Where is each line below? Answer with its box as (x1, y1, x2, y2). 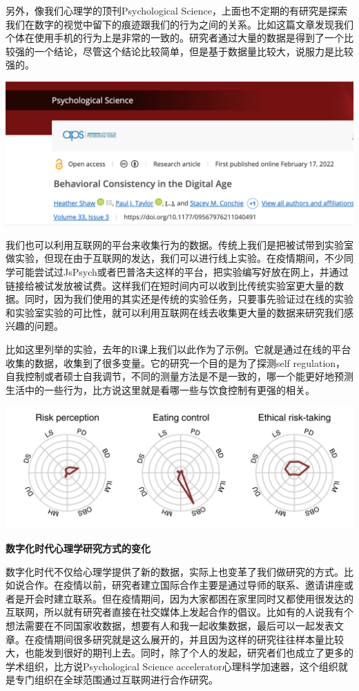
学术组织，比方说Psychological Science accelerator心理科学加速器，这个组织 (6, 659, 338, 673)
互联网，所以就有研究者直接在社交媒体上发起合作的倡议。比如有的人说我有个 (6, 605, 353, 619)
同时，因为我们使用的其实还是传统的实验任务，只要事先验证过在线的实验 (24, 292, 353, 306)
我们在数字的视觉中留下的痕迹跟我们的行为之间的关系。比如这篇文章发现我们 (6, 17, 353, 31)
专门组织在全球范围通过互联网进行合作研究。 (14, 672, 218, 687)
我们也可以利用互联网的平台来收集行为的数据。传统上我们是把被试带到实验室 (6, 237, 353, 252)
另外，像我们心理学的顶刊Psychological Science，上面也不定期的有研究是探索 (6, 3, 347, 17)
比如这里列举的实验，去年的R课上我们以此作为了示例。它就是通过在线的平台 (6, 341, 351, 356)
